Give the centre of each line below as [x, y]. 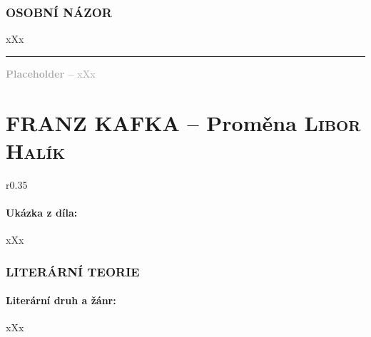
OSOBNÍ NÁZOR [59, 12]
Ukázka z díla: [42, 212]
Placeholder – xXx [51, 73]
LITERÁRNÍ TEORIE [73, 271]
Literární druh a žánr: [61, 300]
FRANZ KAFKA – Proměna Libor [183, 122]
